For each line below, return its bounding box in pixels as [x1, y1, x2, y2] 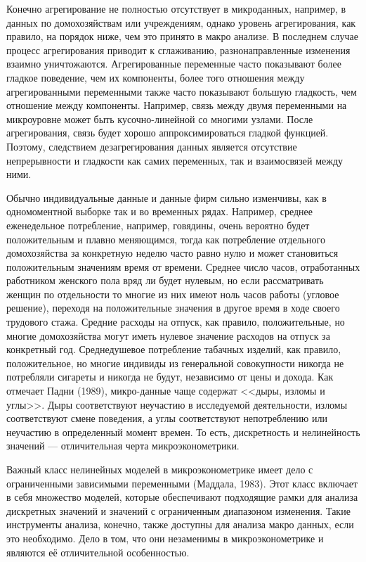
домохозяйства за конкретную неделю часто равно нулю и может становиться [6, 245, 339, 260]
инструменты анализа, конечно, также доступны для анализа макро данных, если [6, 517, 354, 532]
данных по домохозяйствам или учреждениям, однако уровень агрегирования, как [6, 15, 356, 30]
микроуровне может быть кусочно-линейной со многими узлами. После [6, 111, 313, 126]
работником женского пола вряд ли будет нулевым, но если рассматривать [6, 273, 324, 288]
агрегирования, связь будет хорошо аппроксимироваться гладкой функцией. [6, 125, 329, 140]
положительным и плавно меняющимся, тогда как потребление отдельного [6, 231, 325, 246]
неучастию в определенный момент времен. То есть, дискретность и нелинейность [6, 424, 360, 439]
